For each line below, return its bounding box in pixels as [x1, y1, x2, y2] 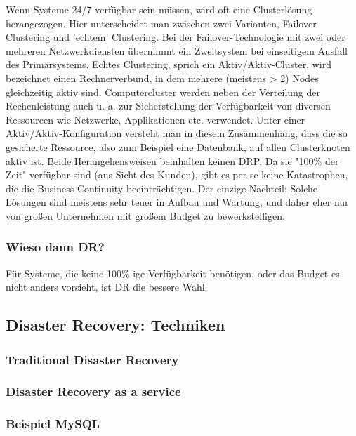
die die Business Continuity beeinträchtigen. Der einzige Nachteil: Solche [6, 180, 318, 195]
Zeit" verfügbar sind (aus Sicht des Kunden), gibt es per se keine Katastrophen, [6, 167, 348, 182]
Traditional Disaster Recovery [6, 350, 179, 368]
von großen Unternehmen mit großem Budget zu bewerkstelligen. [6, 208, 285, 223]
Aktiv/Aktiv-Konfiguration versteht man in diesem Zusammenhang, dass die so [6, 126, 348, 140]
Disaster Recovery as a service [6, 383, 181, 400]
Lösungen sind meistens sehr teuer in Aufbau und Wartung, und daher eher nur [6, 194, 349, 209]
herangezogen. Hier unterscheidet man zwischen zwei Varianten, [6, 15, 279, 30]
